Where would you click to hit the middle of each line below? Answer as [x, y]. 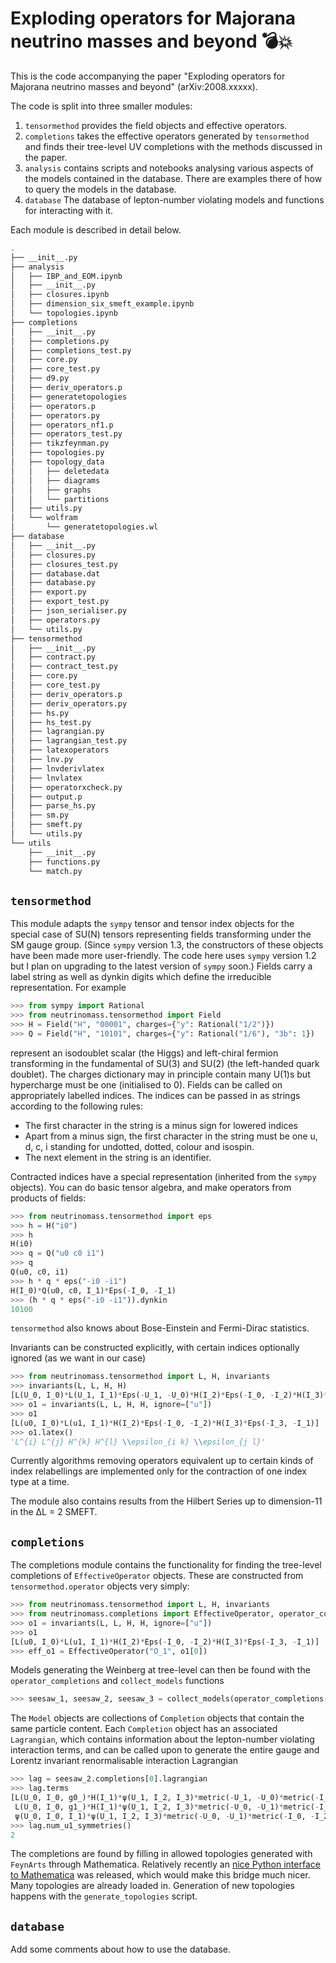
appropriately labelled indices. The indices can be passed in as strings [155, 1095]
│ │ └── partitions [60, 499]
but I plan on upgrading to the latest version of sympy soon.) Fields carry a [161, 966]
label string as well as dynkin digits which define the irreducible [141, 977]
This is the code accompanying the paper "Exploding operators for [148, 76]
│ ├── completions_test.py [71, 350]
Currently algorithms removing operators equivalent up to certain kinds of [162, 1461]
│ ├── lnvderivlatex [57, 768]
